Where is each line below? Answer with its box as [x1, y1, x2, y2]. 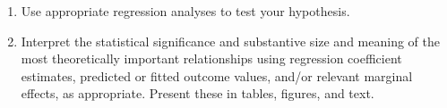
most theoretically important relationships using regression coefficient [21, 49, 402, 68]
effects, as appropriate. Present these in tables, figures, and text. [21, 84, 374, 103]
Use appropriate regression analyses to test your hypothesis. [21, 2, 350, 20]
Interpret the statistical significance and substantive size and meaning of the [21, 31, 440, 50]
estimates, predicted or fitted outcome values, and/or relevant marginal [21, 66, 413, 85]
